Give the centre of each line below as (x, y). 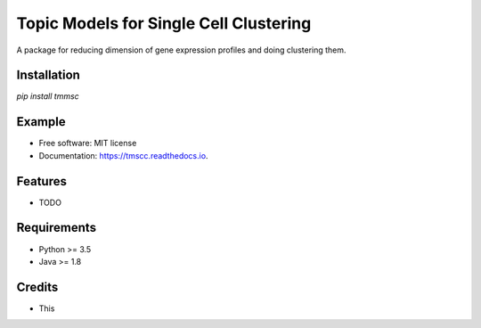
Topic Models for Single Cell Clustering (164, 23)
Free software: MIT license (88, 143)
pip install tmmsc (48, 96)
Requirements (57, 228)
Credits (37, 287)
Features (41, 181)
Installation (48, 75)
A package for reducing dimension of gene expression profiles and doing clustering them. (181, 50)
